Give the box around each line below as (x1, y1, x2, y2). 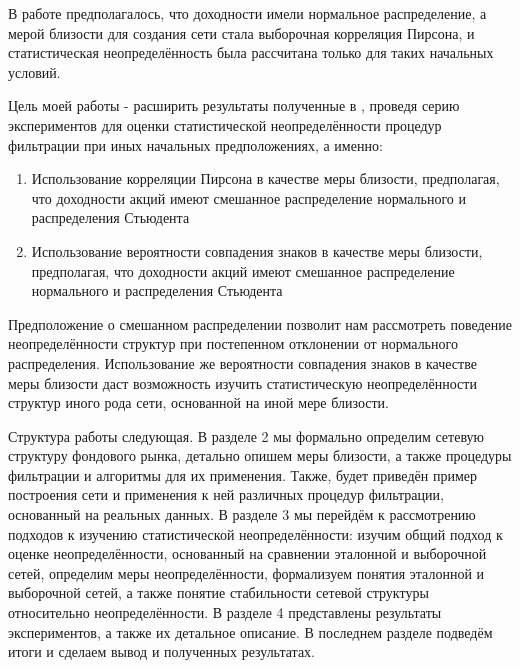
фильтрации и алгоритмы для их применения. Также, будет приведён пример (8, 464, 477, 485)
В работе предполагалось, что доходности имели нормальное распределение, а (8, 3, 487, 23)
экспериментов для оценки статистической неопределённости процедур (8, 114, 442, 135)
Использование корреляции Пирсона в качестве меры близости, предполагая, (31, 168, 500, 189)
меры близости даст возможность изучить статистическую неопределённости (8, 372, 477, 393)
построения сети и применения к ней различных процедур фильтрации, (8, 484, 444, 505)
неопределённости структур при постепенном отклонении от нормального (8, 333, 458, 354)
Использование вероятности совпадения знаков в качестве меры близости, (31, 240, 483, 261)
